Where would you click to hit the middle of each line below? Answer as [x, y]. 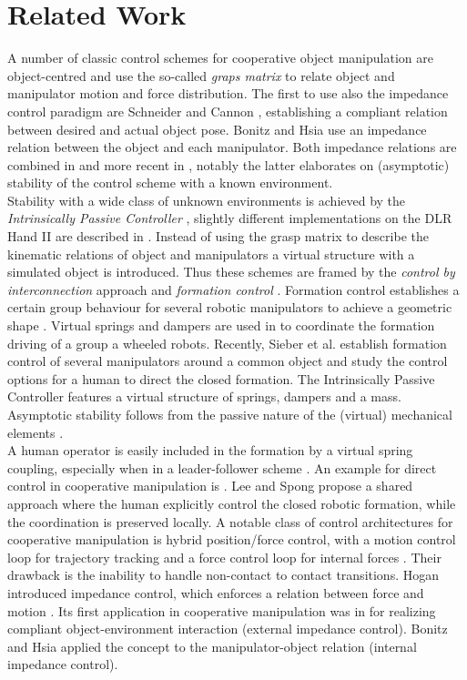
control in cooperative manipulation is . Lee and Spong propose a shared [210, 486]
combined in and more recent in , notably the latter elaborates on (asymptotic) [228, 164]
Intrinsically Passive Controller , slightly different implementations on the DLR [230, 218]
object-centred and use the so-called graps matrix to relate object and [201, 75]
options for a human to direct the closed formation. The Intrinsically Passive [221, 378]
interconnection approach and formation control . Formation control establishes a [233, 289]
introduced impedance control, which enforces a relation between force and [216, 592]
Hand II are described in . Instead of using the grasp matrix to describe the [218, 236]
